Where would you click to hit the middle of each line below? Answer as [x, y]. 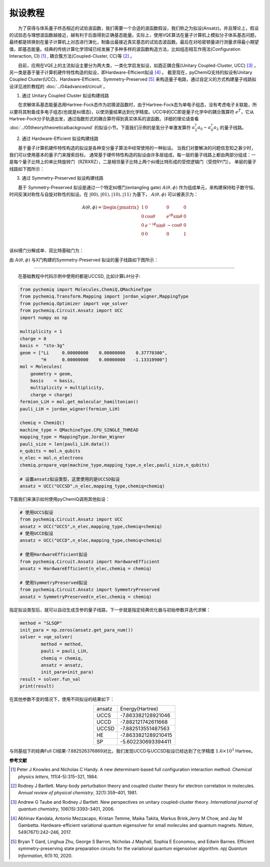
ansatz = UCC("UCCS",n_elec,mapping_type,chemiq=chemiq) [91, 526]
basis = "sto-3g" [42, 346]
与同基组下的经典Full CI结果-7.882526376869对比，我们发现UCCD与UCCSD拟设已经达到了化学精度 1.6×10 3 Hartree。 [132, 751]
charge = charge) [51, 395]
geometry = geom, [51, 374]
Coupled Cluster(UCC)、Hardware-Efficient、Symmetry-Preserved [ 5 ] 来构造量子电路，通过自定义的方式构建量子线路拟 [133, 79]
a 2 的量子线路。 [230, 128]
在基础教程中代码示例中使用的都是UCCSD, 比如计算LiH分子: [79, 276]
